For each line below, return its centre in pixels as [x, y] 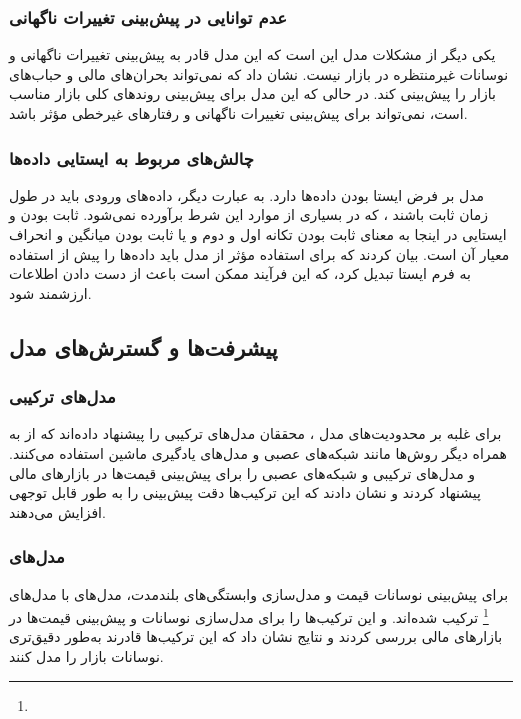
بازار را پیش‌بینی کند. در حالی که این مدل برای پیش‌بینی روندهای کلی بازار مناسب [252, 93]
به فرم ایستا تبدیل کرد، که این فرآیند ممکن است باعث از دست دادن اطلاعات [240, 273]
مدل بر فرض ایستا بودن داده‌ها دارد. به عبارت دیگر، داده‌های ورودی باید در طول [247, 194]
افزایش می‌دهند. [57, 511]
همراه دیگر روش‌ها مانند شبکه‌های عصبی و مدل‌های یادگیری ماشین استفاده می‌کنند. [258, 452]
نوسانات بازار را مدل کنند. [86, 656]
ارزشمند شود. [50, 292]
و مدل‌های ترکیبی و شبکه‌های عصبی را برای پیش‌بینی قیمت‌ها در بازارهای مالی [242, 472]
